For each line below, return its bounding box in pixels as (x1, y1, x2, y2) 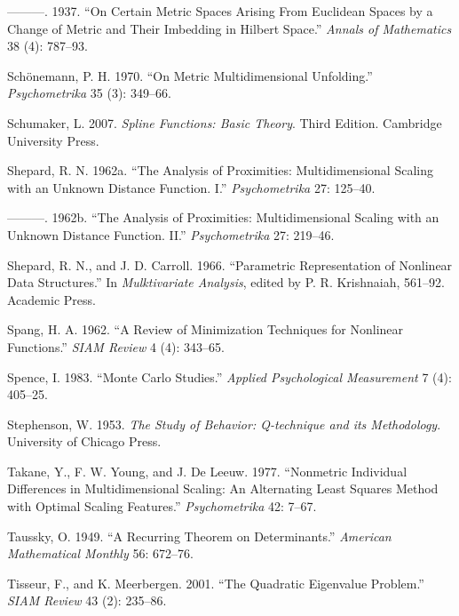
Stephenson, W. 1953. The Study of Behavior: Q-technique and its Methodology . (7, 414, 441, 433)
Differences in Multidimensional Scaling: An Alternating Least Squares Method (7, 479, 439, 498)
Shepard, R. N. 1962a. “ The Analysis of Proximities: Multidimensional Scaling (7, 161, 433, 180)
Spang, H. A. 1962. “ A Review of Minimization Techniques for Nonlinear (7, 320, 404, 339)
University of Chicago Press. (7, 432, 162, 451)
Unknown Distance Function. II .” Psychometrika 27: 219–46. (7, 225, 335, 244)
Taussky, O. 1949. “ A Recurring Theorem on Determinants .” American (7, 526, 392, 545)
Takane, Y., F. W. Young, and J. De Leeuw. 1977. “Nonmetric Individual (7, 461, 408, 480)
